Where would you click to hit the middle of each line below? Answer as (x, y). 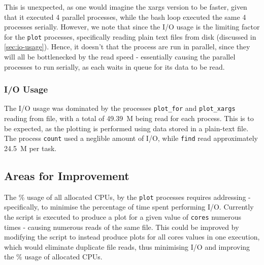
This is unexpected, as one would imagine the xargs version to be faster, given (126, 7)
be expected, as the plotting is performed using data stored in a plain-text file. (126, 128)
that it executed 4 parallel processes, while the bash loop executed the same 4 (125, 17)
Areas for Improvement (67, 175)
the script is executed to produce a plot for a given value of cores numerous (123, 216)
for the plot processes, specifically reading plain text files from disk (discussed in (130, 36)
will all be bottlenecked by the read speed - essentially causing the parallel (120, 57)
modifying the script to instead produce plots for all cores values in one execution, (132, 237)
